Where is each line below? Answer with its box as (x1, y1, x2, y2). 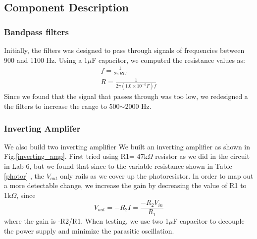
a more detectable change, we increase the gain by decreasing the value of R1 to (4, 180, 247, 191)
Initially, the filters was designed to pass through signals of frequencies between (4, 45, 245, 55)
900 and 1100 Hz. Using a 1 (4, 54, 88, 65)
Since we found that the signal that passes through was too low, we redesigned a (4, 91, 248, 101)
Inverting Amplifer (4, 122, 81, 134)
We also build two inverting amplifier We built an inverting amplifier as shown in (4, 141, 251, 151)
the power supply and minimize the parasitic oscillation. (4, 225, 174, 236)
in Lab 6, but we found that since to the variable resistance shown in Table (4, 161, 232, 171)
